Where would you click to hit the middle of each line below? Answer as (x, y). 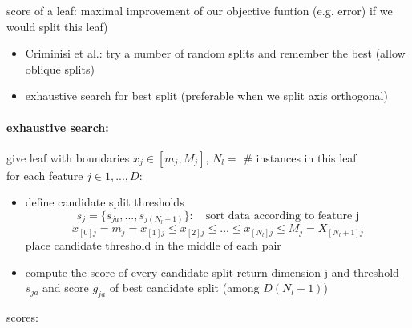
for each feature (45, 175)
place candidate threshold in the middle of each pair (153, 244)
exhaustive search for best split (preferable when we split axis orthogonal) (206, 96)
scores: (22, 316)
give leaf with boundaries (68, 157)
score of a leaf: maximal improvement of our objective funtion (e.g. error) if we (200, 10)
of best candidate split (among (184, 288)
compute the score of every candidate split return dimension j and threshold (212, 272)
